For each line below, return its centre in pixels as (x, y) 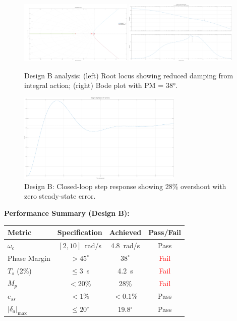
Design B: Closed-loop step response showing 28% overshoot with (125, 186)
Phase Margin (29, 258)
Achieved (125, 232)
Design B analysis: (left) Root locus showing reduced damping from (129, 75)
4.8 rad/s (125, 245)
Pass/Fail (165, 232)
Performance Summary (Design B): (67, 213)
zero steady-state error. (60, 196)
